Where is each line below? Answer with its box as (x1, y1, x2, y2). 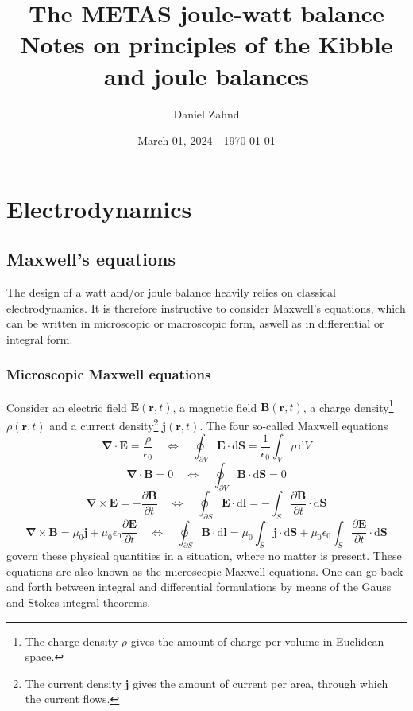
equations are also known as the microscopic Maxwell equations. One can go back (6, 562, 403, 579)
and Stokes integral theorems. (6, 594, 151, 611)
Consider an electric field (6, 398, 127, 415)
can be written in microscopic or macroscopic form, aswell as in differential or (6, 315, 384, 332)
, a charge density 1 (303, 396, 394, 415)
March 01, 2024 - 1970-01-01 (137, 132, 276, 149)
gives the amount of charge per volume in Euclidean (130, 632, 384, 649)
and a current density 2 (49, 414, 159, 433)
